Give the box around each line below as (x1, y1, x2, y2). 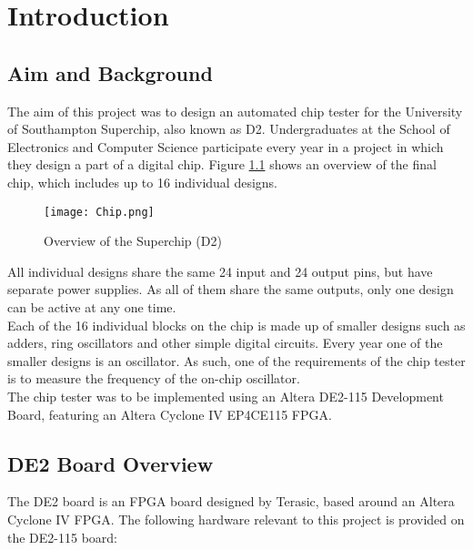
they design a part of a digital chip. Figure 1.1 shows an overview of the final (7, 155, 437, 174)
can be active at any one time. (7, 297, 176, 316)
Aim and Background (7, 58, 213, 87)
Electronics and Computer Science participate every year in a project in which (7, 137, 444, 156)
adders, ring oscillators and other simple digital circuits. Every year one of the (7, 333, 443, 352)
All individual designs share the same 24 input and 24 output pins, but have (7, 261, 433, 280)
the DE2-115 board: (7, 527, 118, 546)
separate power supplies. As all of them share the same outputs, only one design (7, 280, 454, 299)
